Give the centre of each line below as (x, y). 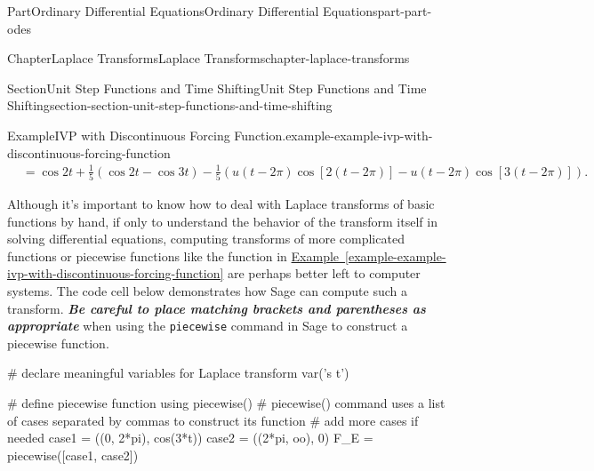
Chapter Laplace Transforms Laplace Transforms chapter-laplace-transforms (209, 58)
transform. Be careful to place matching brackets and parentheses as (217, 308)
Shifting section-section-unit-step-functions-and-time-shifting (170, 105)
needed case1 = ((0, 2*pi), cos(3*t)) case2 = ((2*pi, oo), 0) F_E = (190, 438)
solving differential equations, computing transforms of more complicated (206, 239)
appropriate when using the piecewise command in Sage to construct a (208, 326)
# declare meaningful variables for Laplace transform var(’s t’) (178, 373)
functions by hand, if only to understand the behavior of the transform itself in (222, 221)
